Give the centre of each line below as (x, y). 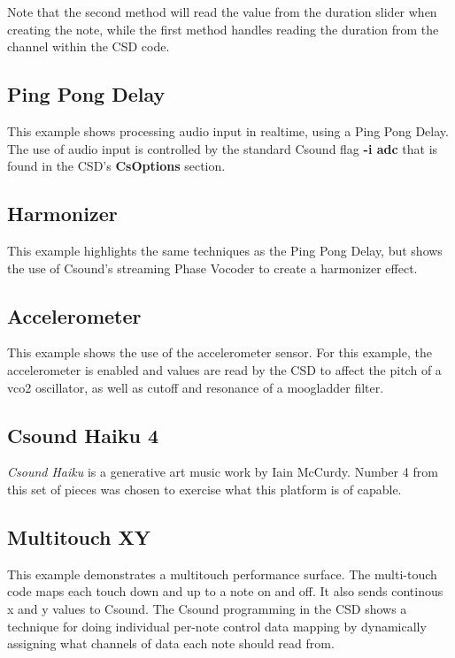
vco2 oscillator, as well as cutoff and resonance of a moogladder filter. (196, 387)
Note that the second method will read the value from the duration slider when (222, 11)
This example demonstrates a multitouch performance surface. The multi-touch (222, 574)
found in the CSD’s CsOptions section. (116, 166)
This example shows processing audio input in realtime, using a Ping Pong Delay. (228, 130)
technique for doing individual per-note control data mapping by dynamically (217, 626)
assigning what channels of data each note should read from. (171, 643)
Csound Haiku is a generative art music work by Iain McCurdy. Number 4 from (223, 472)
